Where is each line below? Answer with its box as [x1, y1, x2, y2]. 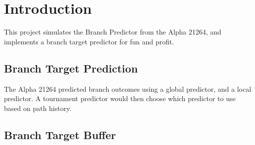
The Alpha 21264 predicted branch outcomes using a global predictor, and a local [4, 83, 252, 94]
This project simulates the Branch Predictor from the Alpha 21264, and [4, 27, 221, 37]
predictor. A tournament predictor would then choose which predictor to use [4, 93, 236, 104]
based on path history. [4, 103, 72, 113]
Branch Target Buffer [4, 127, 116, 142]
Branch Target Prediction [4, 60, 138, 75]
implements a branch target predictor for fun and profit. [4, 36, 174, 46]
